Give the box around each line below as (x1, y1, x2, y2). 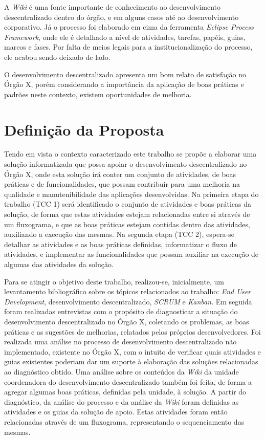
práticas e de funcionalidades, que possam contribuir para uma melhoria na (4, 179, 240, 189)
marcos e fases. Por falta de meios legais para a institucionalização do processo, (4, 41, 253, 52)
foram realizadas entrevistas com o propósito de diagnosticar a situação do (4, 306, 238, 317)
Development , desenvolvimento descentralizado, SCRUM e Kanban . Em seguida (4, 296, 252, 306)
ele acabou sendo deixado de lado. (4, 51, 111, 62)
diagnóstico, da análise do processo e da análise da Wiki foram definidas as (4, 396, 239, 407)
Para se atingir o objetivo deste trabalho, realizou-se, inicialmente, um (4, 276, 224, 287)
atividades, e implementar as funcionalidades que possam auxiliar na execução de (4, 249, 259, 259)
